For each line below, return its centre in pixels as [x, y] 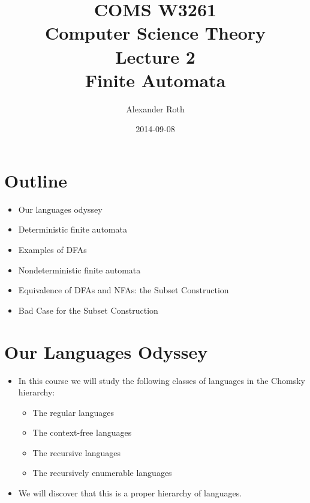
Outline [36, 180]
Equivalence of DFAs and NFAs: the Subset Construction [124, 290]
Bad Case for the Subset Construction [88, 310]
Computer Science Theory [155, 33]
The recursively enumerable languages [102, 473]
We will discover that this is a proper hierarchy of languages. [130, 493]
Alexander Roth [155, 108]
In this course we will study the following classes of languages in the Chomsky [162, 380]
